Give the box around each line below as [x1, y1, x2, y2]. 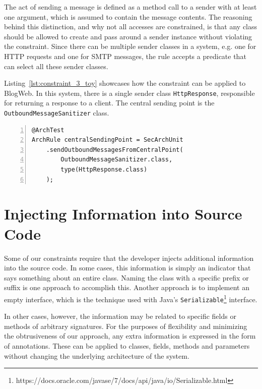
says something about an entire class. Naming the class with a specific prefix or [4, 272, 249, 283]
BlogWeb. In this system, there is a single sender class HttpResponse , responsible [4, 87, 255, 98]
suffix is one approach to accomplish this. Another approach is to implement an [4, 282, 249, 293]
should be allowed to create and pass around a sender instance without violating [4, 31, 252, 41]
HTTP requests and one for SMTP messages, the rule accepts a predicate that [4, 50, 246, 61]
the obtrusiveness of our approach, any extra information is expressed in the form [4, 330, 256, 341]
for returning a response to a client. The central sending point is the [4, 97, 215, 108]
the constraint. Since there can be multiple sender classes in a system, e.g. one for [4, 41, 256, 51]
